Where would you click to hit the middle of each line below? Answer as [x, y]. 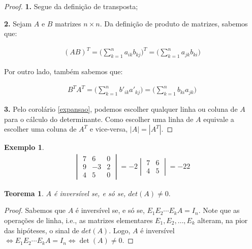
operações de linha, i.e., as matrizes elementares [78, 220]
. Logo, [120, 230]
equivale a [219, 119]
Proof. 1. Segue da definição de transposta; [71, 6]
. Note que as [219, 210]
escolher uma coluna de [40, 129]
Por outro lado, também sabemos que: [64, 71]
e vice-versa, [109, 129]
